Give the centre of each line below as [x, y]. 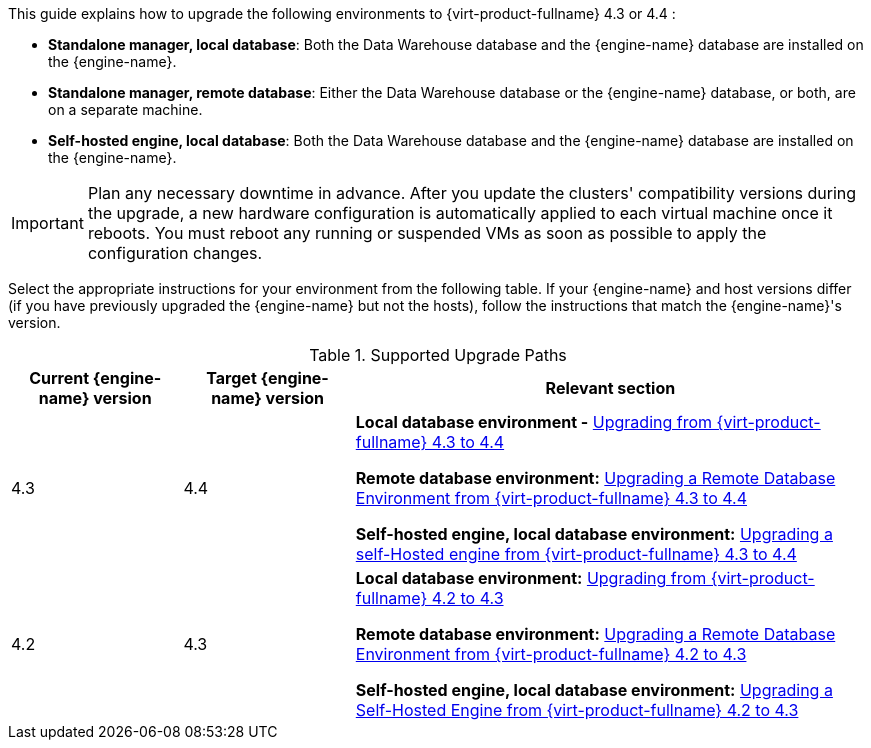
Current [59, 378]
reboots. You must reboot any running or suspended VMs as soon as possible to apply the [427, 233]
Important [47, 223]
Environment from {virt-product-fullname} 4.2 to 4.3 [551, 654]
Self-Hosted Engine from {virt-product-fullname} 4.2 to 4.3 [577, 710]
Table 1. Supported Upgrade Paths [438, 355]
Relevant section [610, 388]
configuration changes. [175, 253]
